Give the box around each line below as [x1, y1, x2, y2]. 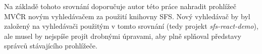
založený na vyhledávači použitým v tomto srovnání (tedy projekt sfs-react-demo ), [4, 21, 258, 31]
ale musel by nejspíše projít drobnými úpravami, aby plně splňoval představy [4, 30, 241, 41]
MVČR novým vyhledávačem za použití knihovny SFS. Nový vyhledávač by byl [4, 11, 250, 21]
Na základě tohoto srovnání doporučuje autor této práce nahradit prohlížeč [4, 1, 237, 11]
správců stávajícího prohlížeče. [4, 40, 97, 51]
